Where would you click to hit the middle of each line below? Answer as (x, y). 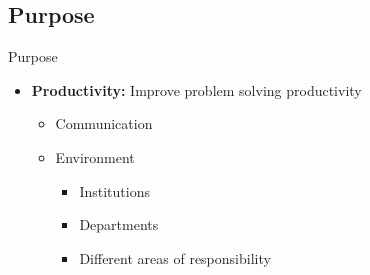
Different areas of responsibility (175, 257)
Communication (104, 123)
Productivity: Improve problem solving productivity (196, 89)
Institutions (114, 190)
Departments (119, 224)
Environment (95, 156)
